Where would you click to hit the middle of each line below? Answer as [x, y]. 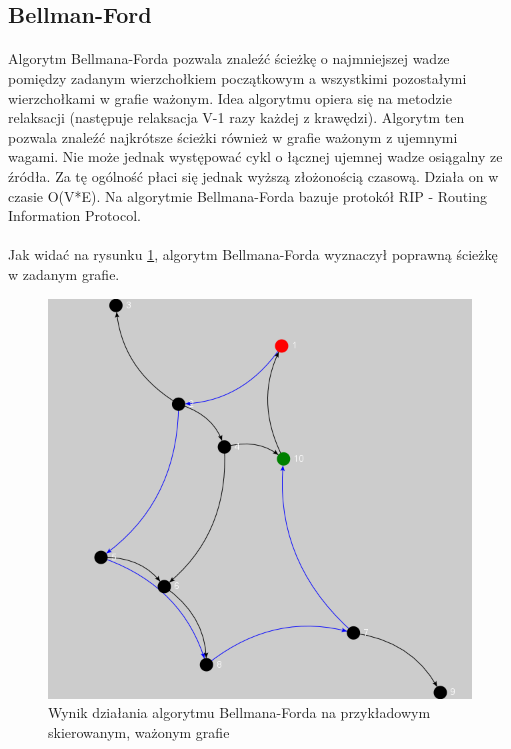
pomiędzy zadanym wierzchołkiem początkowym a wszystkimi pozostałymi [237, 77]
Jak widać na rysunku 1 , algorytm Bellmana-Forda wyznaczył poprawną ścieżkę [253, 254]
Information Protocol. [74, 215]
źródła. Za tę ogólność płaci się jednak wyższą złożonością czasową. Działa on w [253, 175]
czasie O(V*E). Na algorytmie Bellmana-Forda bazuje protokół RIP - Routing [247, 195]
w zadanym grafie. [64, 273]
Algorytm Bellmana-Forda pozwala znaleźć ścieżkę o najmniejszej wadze [229, 58]
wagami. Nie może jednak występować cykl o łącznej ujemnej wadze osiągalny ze [255, 156]
